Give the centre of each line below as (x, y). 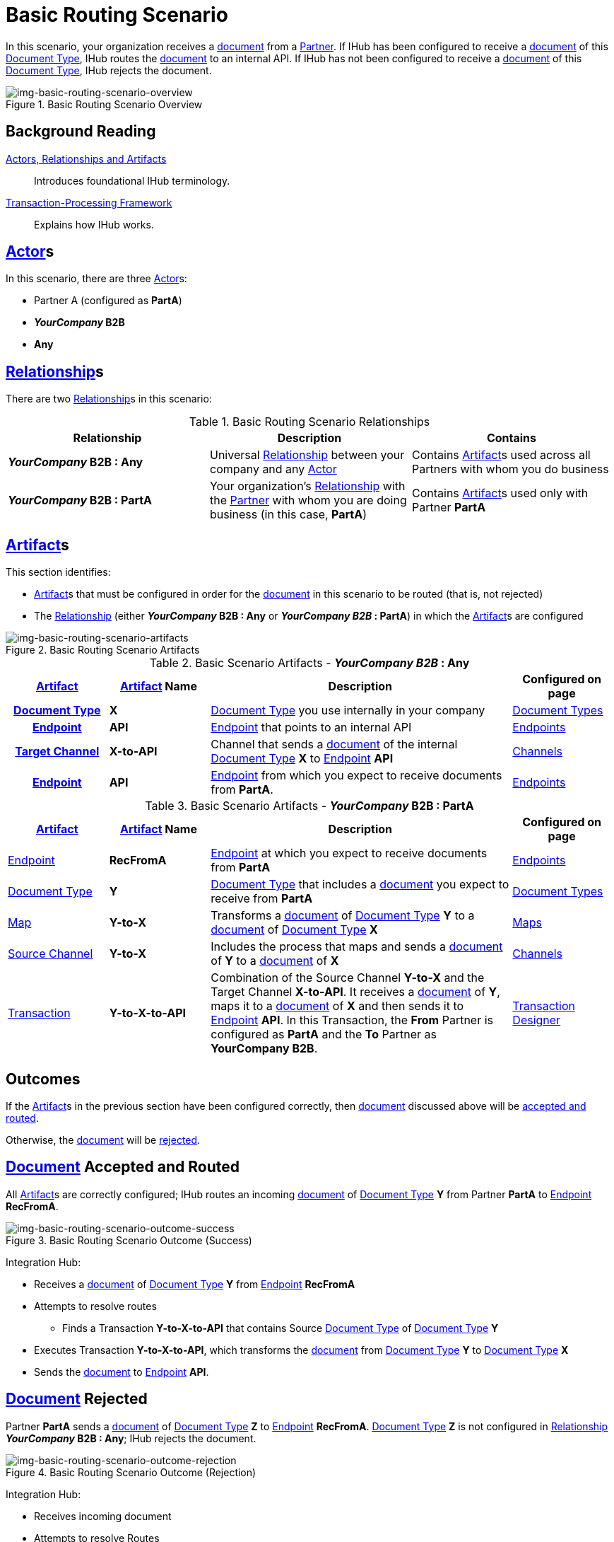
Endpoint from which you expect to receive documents (356, 776)
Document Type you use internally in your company (348, 711)
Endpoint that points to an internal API (311, 727)
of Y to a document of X (275, 961)
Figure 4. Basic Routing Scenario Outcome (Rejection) (131, 1472)
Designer (537, 1020)
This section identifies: (58, 572)
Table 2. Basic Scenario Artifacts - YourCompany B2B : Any (309, 663)
